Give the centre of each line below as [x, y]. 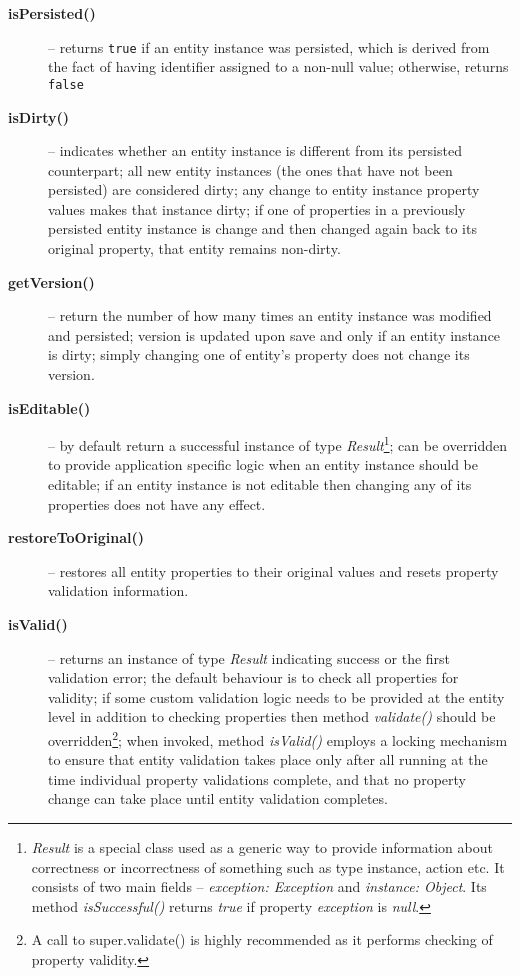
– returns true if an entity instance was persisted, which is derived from [269, 46]
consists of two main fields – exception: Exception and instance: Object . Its [259, 886]
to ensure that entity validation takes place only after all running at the [268, 759]
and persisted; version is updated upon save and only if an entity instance [274, 334]
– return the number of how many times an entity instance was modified [270, 315]
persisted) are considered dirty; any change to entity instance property [264, 189]
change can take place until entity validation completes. [218, 798]
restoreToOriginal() [76, 537]
